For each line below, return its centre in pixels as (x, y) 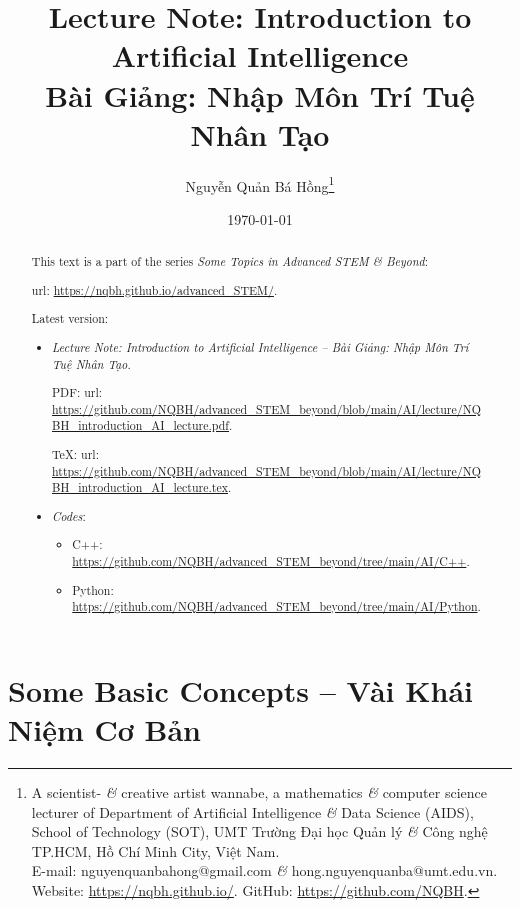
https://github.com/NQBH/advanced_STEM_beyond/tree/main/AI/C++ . (271, 561)
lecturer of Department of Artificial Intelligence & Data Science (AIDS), (252, 811)
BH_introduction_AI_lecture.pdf (140, 425)
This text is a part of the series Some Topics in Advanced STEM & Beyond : (229, 261)
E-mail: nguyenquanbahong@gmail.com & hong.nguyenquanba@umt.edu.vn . (264, 870)
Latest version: (70, 318)
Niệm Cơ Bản (104, 729)
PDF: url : (77, 392)
